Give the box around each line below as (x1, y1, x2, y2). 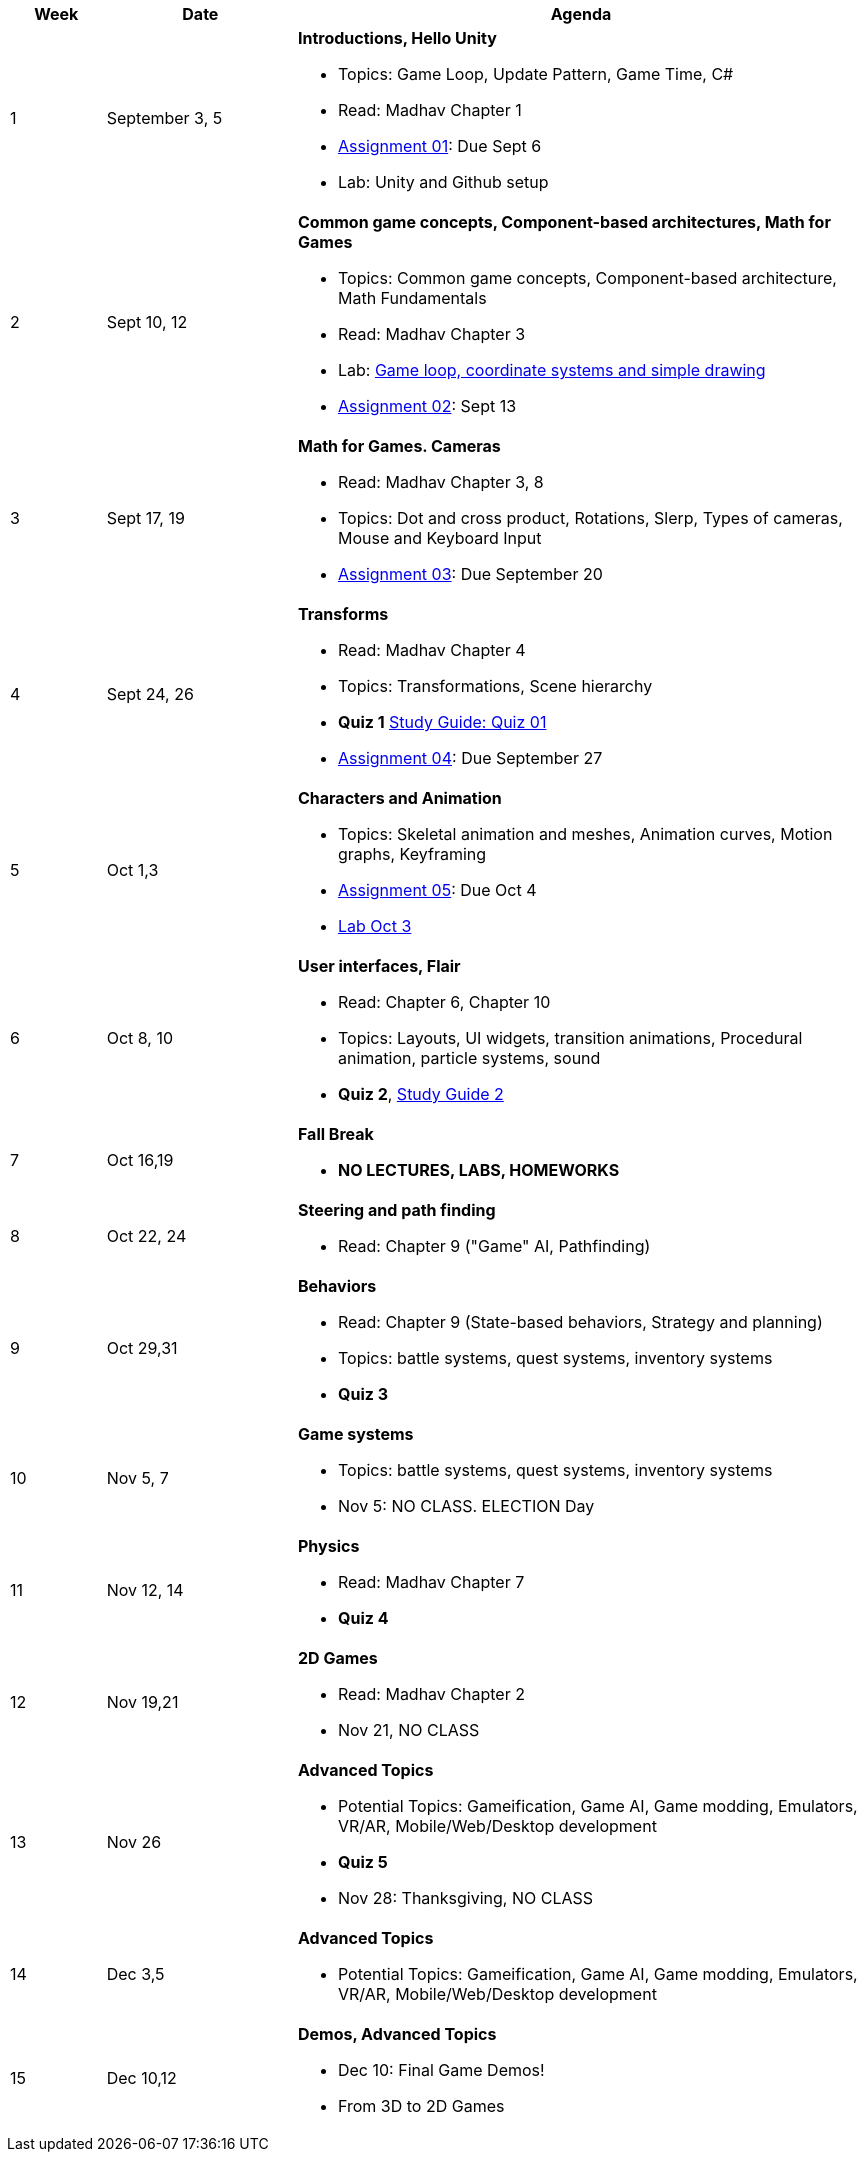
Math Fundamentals (337, 288, 487, 308)
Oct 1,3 (106, 860, 159, 880)
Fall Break (297, 1124, 374, 1144)
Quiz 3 (337, 1384, 388, 1404)
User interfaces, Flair (297, 956, 461, 976)
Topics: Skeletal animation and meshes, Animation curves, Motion (337, 824, 833, 844)
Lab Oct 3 (337, 916, 412, 936)
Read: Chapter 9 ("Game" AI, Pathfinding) (337, 1236, 651, 1256)
